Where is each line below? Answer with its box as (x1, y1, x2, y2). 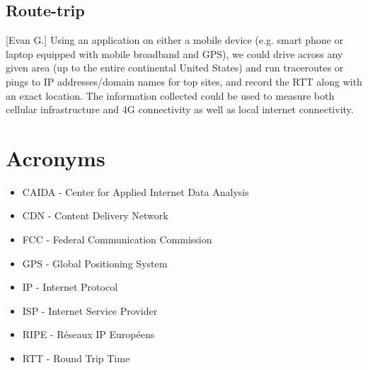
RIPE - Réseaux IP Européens (22, 327, 155, 342)
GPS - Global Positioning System (22, 255, 168, 270)
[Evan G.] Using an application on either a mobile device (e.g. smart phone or (6, 33, 343, 47)
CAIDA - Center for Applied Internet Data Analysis (22, 184, 249, 199)
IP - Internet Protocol (22, 279, 118, 294)
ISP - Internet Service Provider (22, 303, 158, 318)
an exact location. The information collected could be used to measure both (6, 88, 335, 103)
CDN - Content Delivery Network (22, 208, 168, 223)
